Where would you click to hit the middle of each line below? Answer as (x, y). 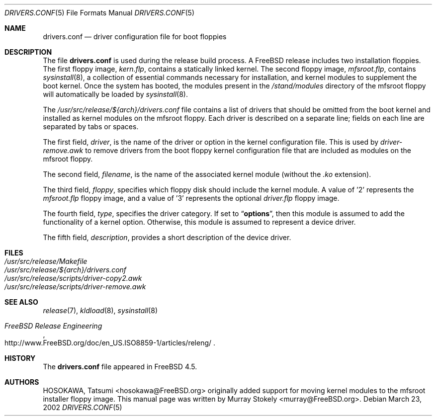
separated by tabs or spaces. (91, 126)
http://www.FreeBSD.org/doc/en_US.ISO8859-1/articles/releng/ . (110, 343)
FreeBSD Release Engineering (53, 326)
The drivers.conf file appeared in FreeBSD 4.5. (120, 367)
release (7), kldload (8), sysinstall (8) (100, 310)
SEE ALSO (21, 302)
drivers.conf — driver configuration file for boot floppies (135, 37)
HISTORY (20, 358)
